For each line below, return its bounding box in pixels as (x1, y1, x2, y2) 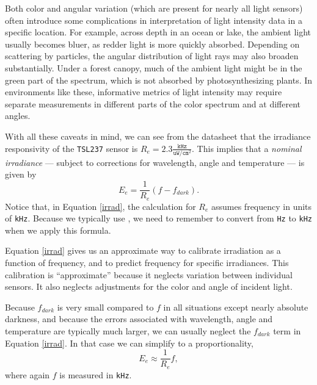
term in (273, 324, 301, 337)
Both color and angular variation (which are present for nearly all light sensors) (5, 2, 303, 14)
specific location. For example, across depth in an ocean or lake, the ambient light (5, 26, 312, 38)
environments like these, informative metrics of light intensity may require (5, 85, 282, 98)
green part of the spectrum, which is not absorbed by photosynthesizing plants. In (5, 73, 313, 86)
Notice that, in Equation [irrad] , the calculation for (5, 200, 196, 212)
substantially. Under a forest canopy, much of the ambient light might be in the (5, 61, 302, 74)
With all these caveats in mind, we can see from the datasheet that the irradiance (5, 129, 311, 142)
